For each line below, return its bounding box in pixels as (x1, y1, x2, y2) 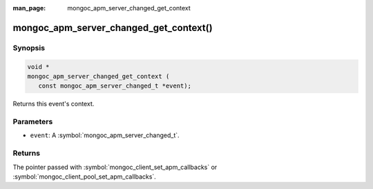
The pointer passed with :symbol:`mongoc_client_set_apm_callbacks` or (12, 163, 218, 171)
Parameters (12, 117, 53, 127)
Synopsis (12, 43, 45, 52)
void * (27, 63, 50, 70)
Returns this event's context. (12, 100, 95, 108)
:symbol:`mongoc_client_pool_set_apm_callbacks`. (12, 172, 157, 181)
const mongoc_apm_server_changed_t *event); (38, 82, 191, 90)
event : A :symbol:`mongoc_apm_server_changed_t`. (30, 131, 180, 139)
